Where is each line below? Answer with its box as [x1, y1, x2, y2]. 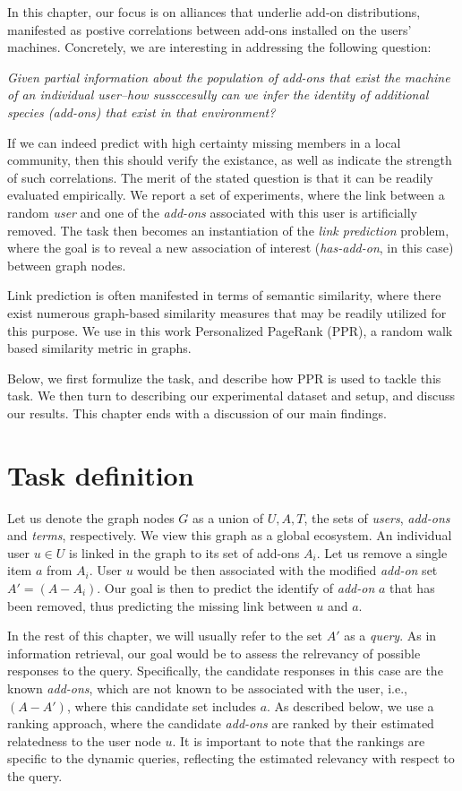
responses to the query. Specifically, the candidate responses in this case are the [7, 661, 443, 680]
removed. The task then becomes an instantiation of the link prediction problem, [7, 220, 449, 239]
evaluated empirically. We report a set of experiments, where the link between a [7, 185, 445, 204]
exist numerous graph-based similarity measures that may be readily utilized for [7, 303, 447, 322]
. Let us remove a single [316, 543, 448, 562]
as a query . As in [344, 626, 437, 645]
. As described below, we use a [267, 696, 434, 715]
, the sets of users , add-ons [304, 508, 450, 527]
